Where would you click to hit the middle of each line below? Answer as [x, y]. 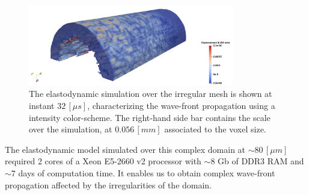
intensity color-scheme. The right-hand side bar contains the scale [150, 117]
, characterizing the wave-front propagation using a [181, 105]
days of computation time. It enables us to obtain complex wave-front [147, 172]
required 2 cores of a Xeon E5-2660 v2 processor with [103, 161]
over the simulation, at [71, 129]
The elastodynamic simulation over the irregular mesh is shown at [151, 94]
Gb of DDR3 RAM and [261, 161]
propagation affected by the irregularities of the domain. [109, 184]
